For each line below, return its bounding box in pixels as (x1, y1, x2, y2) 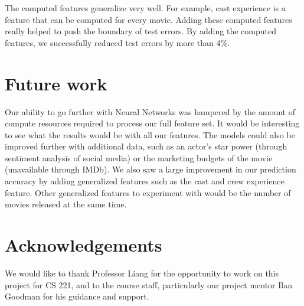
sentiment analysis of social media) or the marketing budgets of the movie (5, 151, 273, 164)
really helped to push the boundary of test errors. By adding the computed (5, 25, 276, 37)
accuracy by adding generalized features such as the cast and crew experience (5, 175, 285, 187)
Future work (5, 71, 107, 95)
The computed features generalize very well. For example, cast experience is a (5, 2, 286, 14)
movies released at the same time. (5, 198, 127, 210)
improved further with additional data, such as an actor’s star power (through (5, 140, 287, 152)
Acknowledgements (5, 233, 162, 257)
